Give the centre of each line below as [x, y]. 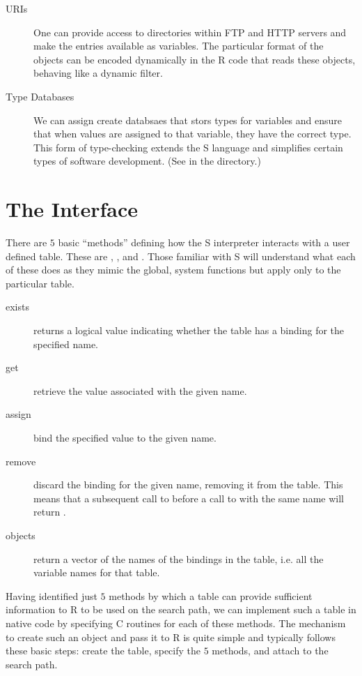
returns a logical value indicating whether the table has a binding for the [189, 330]
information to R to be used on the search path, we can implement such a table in [181, 609]
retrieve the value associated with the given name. [140, 390]
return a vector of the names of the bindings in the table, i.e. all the [179, 558]
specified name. [66, 344]
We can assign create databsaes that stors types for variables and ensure [188, 120]
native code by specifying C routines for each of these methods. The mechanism [176, 623]
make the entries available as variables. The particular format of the [179, 46]
